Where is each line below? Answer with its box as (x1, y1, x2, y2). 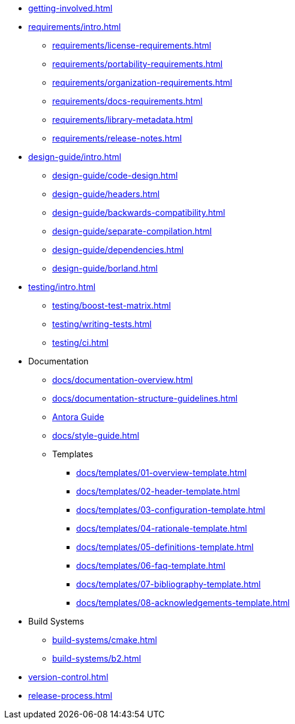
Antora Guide (52, 412, 104, 422)
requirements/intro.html (28, 22, 121, 32)
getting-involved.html (28, 3, 113, 13)
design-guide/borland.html (52, 263, 158, 273)
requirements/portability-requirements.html (52, 59, 223, 69)
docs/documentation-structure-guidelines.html (52, 393, 238, 403)
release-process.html (28, 690, 113, 701)
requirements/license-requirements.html (52, 40, 212, 50)
